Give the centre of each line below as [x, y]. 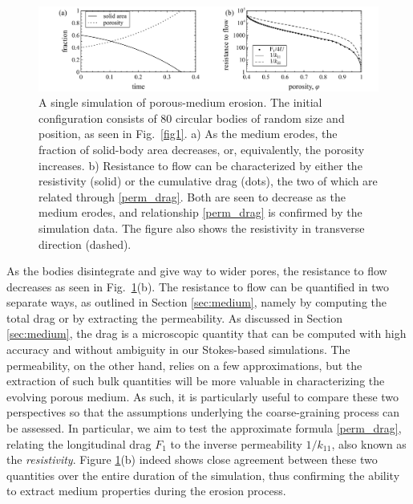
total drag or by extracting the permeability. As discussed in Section [174, 317]
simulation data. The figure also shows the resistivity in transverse [202, 228]
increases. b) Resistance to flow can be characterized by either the [200, 165]
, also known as [369, 443]
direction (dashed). [85, 244]
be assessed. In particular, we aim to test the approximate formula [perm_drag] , [204, 428]
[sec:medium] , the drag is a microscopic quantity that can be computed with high [206, 333]
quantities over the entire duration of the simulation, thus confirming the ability [203, 475]
